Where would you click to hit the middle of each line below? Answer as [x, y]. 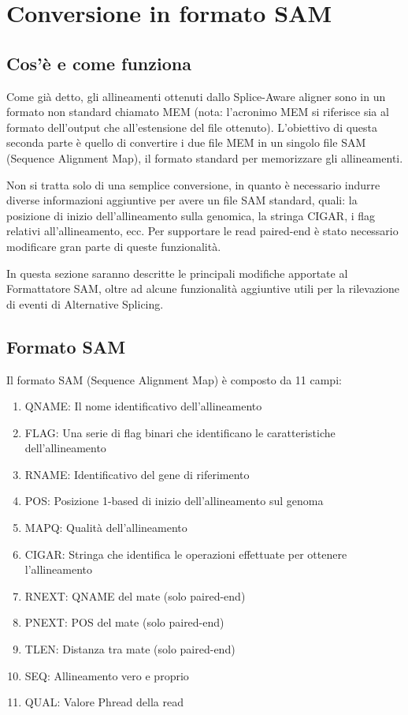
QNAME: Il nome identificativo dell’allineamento [143, 406]
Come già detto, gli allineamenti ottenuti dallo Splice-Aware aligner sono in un [196, 96]
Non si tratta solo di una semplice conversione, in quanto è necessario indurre [193, 184]
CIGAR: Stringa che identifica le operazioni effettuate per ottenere [186, 554]
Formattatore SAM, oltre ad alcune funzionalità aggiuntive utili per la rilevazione [203, 288]
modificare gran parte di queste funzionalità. [114, 246]
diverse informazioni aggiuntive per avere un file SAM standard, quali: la [182, 200]
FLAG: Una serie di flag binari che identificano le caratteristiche [180, 432]
